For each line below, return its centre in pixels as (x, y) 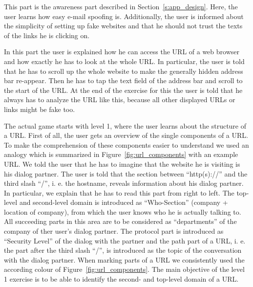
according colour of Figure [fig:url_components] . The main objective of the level (124, 269)
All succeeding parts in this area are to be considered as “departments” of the (120, 221)
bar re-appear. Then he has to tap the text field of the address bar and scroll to (123, 80)
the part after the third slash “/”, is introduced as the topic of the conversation (123, 250)
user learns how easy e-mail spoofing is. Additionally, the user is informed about (124, 16)
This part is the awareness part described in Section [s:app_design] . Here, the (121, 6)
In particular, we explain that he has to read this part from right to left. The (119, 192)
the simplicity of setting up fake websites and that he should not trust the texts (123, 26)
